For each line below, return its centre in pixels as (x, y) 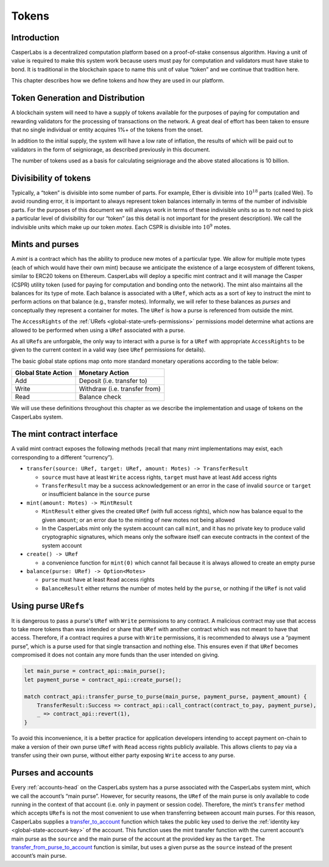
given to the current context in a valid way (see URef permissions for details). (108, 350)
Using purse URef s (48, 606)
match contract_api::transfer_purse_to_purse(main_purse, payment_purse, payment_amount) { (165, 697)
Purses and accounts (52, 773)
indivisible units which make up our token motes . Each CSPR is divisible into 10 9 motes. (121, 226)
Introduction (35, 38)
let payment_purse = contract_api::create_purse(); (103, 679)
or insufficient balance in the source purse (96, 494)
